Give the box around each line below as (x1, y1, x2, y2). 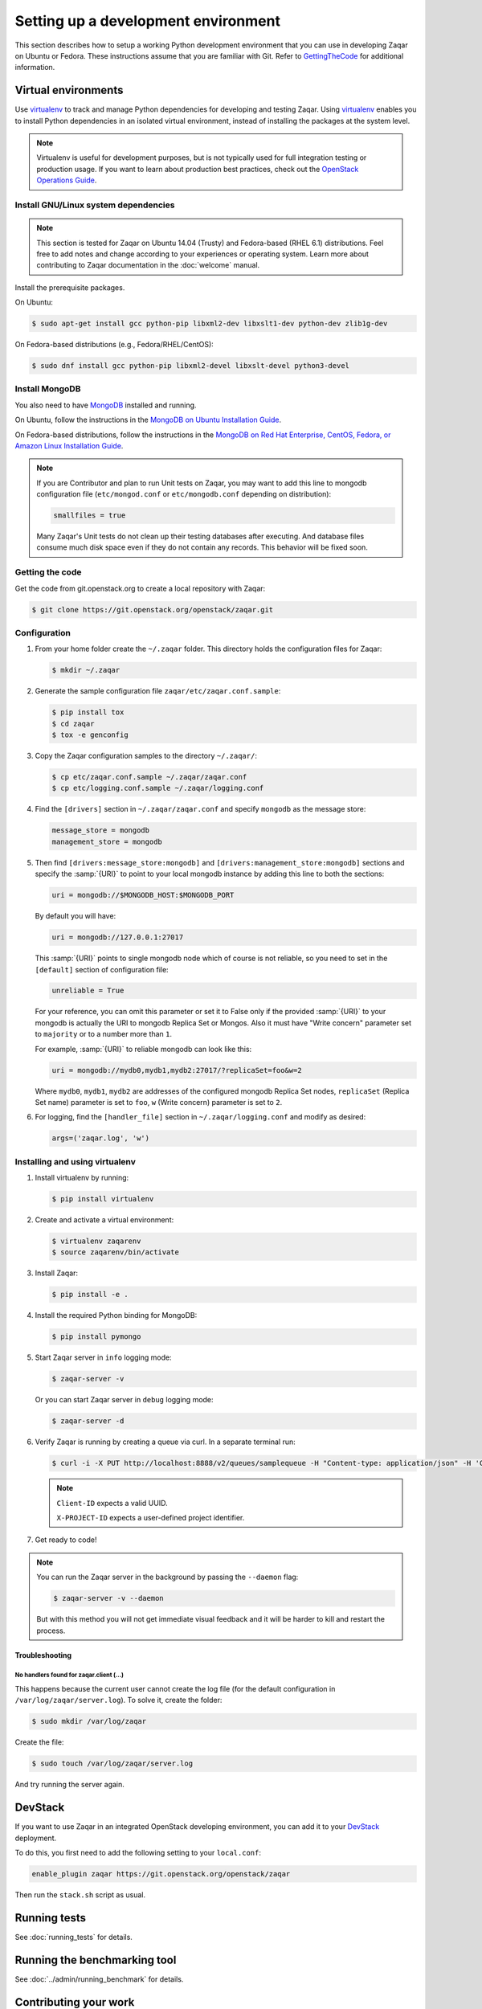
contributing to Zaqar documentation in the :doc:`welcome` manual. (36, 260, 260, 270)
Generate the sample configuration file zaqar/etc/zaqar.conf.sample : (35, 686, 281, 696)
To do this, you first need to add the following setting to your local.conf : (14, 1847, 261, 1857)
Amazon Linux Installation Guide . (14, 440, 124, 450)
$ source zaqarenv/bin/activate (51, 1248, 180, 1257)
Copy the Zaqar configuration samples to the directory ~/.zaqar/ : (35, 751, 257, 761)
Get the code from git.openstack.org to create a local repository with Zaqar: (14, 583, 266, 593)
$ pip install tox (51, 708, 125, 717)
